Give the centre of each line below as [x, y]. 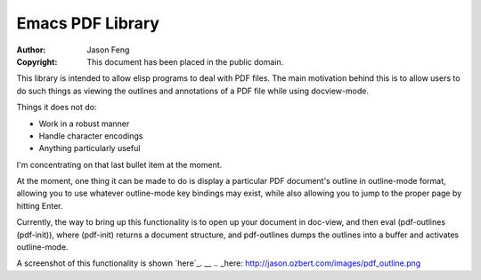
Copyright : [37, 61]
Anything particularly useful [90, 148]
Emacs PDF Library [88, 23]
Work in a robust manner [84, 124]
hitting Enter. [40, 205]
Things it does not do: [57, 108]
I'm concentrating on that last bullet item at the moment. [119, 164]
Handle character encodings [91, 136]
